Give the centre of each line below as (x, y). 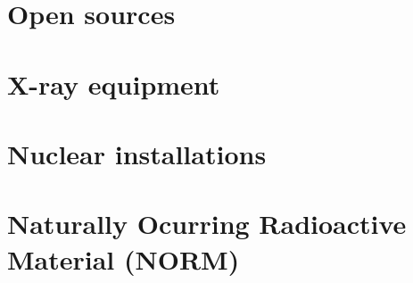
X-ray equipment (114, 83)
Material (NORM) (124, 258)
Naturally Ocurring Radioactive (207, 224)
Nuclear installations (137, 153)
